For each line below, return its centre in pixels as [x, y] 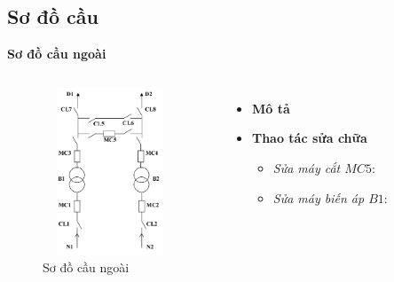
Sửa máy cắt [307, 167]
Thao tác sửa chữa [309, 138]
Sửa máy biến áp [319, 197]
